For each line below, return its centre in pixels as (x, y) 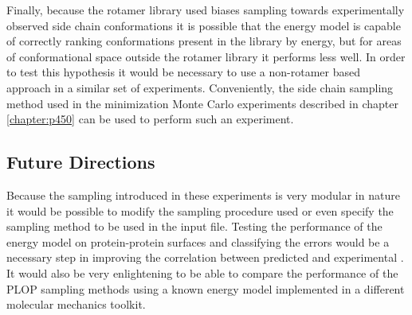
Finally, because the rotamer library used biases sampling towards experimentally (206, 10)
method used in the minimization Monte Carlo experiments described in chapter (202, 103)
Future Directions (81, 162)
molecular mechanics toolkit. (76, 304)
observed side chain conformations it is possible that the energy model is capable (204, 25)
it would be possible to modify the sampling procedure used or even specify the (200, 210)
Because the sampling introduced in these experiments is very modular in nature (203, 194)
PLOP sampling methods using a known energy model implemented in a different (206, 288)
